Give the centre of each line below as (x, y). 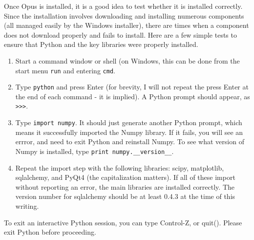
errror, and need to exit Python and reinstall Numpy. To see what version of (130, 142)
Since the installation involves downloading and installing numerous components (124, 15)
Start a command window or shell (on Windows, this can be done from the (127, 60)
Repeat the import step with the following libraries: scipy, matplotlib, (120, 167)
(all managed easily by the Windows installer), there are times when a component (127, 25)
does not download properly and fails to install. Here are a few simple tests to (120, 34)
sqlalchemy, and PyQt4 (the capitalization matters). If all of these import (125, 177)
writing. (27, 206)
